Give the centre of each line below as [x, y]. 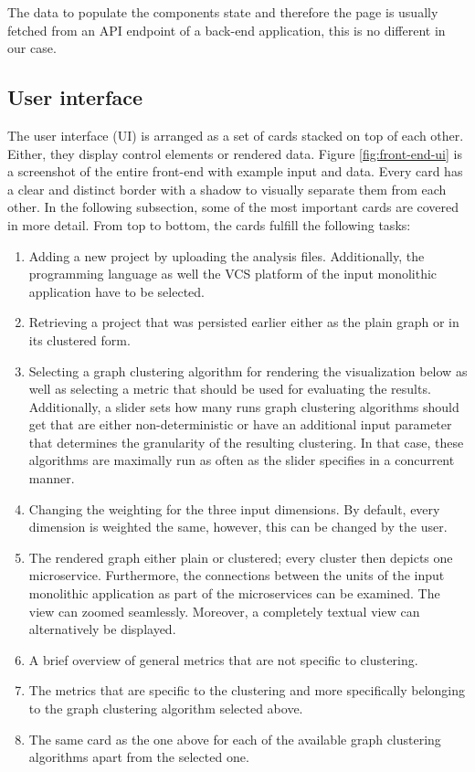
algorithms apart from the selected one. [139, 757]
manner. [52, 478]
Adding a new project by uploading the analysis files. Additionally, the [227, 255]
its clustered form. [79, 339]
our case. [32, 48]
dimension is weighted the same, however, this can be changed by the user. [238, 527]
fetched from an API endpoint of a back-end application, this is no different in [227, 30]
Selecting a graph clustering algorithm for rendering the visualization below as [248, 370]
